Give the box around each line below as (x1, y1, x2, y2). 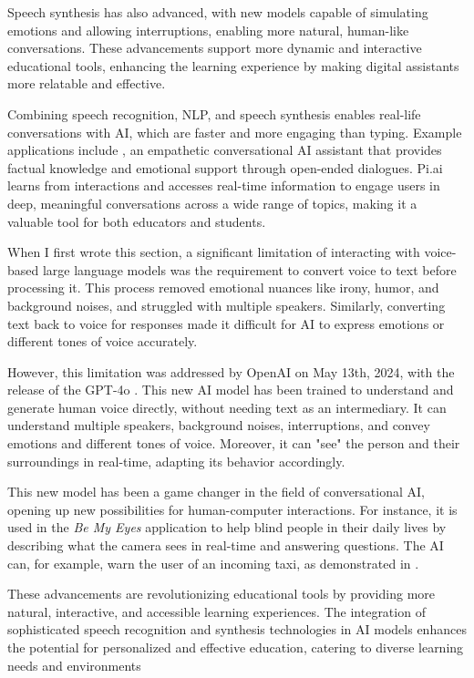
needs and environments (7, 655, 141, 674)
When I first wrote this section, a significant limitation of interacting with (7, 242, 420, 262)
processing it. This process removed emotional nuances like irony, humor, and (7, 278, 439, 297)
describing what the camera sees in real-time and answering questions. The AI (7, 536, 444, 555)
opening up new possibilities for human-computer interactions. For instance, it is (7, 499, 458, 519)
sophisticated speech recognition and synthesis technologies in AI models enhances (7, 620, 467, 639)
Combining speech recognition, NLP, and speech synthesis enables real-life (7, 104, 421, 123)
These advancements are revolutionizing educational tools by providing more (7, 584, 435, 603)
